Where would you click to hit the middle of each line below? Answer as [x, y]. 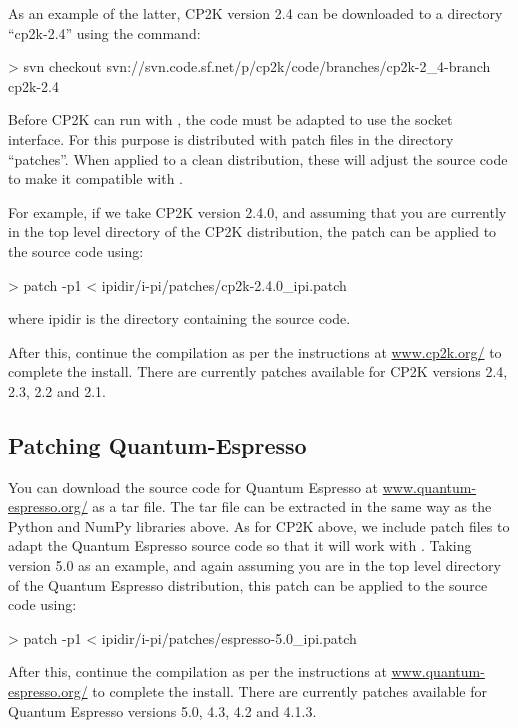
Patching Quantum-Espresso [157, 444]
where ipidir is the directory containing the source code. [179, 318]
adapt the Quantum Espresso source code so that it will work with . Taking [240, 545]
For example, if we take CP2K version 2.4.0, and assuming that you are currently [257, 211]
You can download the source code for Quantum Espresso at [193, 486]
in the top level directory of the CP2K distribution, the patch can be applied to [252, 231]
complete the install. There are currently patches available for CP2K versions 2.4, [258, 371]
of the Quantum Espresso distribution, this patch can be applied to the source [248, 584]
